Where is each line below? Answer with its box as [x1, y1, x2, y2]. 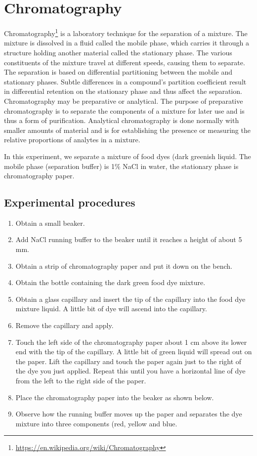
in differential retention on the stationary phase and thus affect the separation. [4, 86, 242, 96]
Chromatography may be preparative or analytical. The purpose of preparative [4, 95, 243, 106]
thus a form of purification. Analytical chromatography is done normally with [4, 115, 239, 125]
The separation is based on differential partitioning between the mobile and [4, 67, 232, 77]
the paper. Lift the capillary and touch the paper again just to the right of [15, 356, 242, 366]
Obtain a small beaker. [15, 217, 85, 228]
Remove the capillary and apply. [15, 320, 114, 331]
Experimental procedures [4, 195, 135, 210]
